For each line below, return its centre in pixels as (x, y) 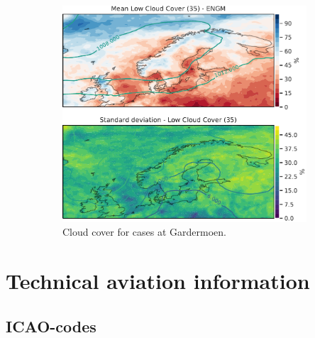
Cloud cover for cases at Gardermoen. (144, 232)
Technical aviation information (158, 281)
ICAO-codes (51, 326)
